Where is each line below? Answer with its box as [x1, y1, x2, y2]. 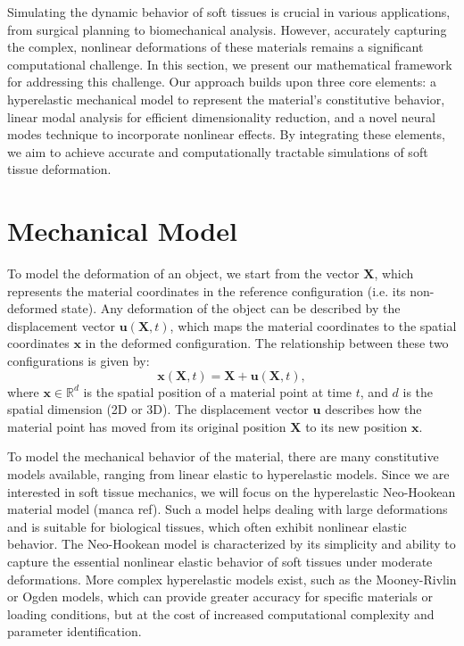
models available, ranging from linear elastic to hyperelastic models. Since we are [7, 465, 450, 483]
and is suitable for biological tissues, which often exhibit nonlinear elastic [7, 517, 407, 535]
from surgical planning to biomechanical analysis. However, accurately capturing [7, 20, 447, 38]
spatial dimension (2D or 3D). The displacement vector [7, 400, 309, 418]
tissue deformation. [7, 160, 112, 178]
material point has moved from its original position [7, 417, 286, 435]
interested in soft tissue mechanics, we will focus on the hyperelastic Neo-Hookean [7, 482, 456, 501]
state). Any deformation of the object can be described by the [62, 299, 401, 318]
